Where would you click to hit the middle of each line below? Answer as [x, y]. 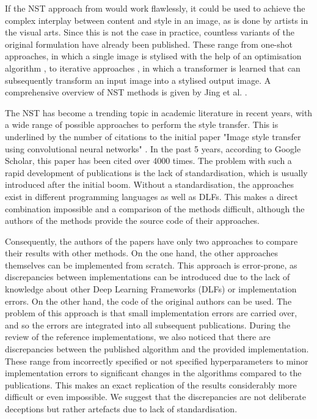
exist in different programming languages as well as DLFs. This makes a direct [151, 196]
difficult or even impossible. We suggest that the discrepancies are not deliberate [155, 397]
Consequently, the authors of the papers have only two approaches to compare [151, 241]
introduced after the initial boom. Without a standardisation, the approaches [149, 184]
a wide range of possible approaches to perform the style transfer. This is [142, 124]
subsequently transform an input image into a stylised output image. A [138, 80]
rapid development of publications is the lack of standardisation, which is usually [156, 172]
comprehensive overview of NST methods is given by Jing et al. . [126, 92]
